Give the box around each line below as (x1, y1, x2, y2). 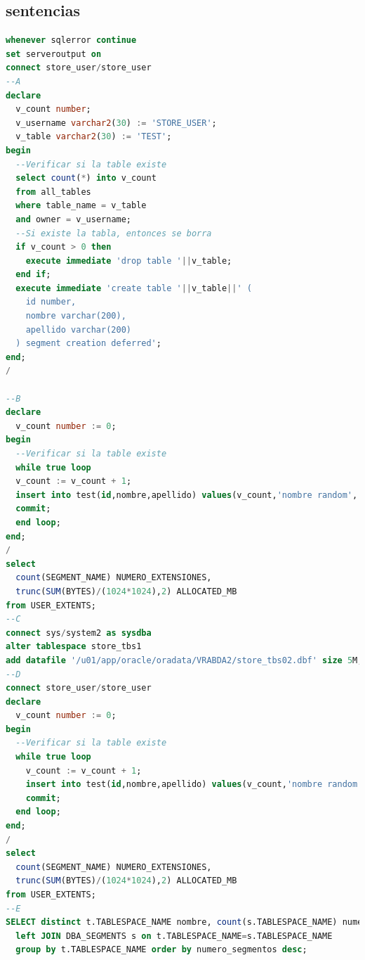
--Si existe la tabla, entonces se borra (15, 228, 212, 238)
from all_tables (15, 186, 91, 197)
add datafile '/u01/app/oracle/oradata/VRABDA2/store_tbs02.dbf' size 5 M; (6, 655, 363, 665)
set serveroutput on (6, 49, 102, 59)
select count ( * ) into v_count (15, 173, 157, 184)
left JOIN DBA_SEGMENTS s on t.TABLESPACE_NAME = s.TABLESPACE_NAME (15, 930, 333, 941)
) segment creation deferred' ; (15, 338, 161, 349)
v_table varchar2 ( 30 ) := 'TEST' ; (15, 132, 172, 142)
